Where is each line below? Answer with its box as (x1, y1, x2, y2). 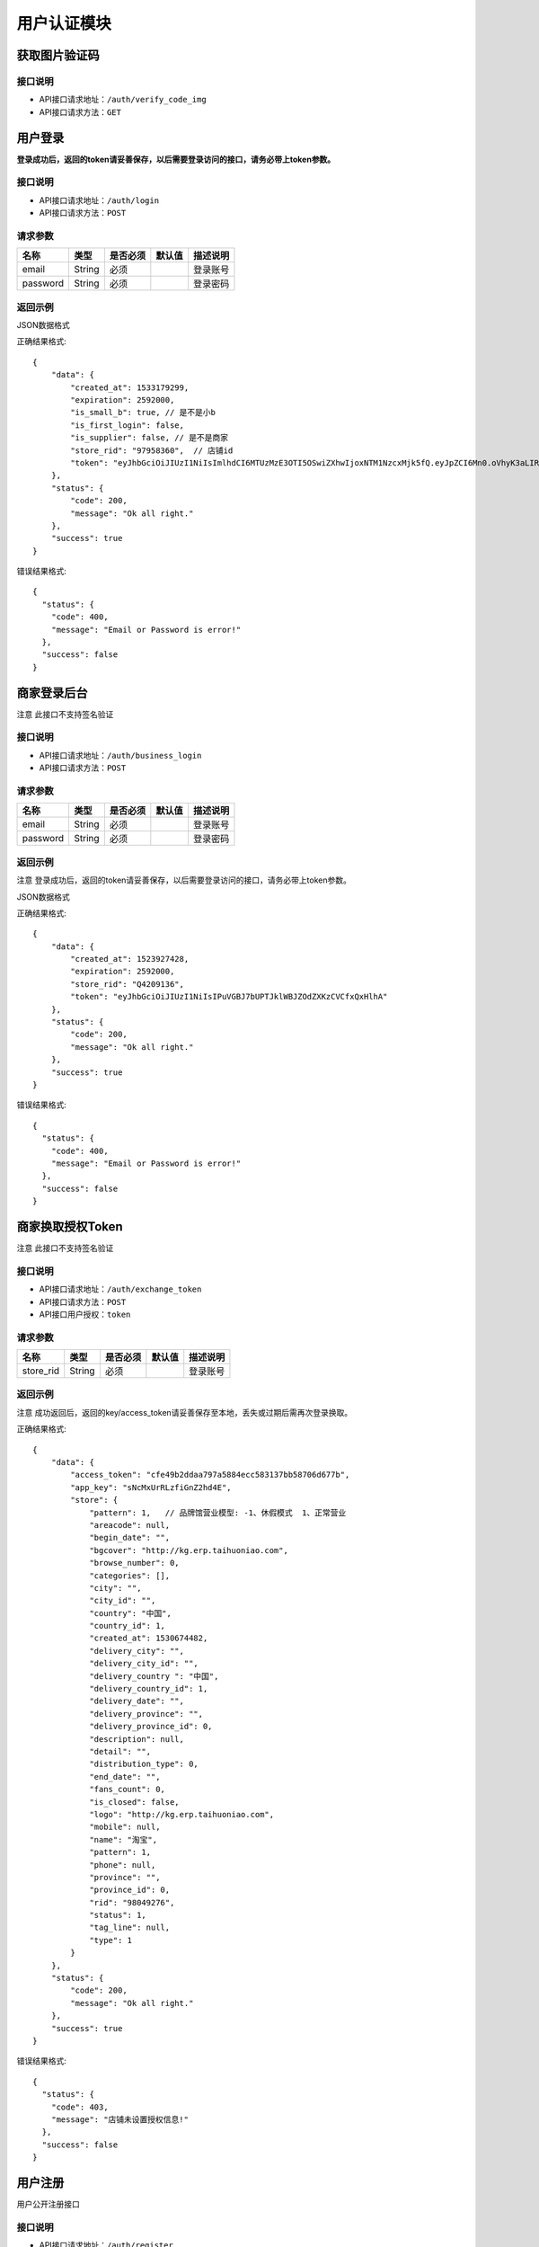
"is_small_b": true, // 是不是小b (70, 407, 216, 418)
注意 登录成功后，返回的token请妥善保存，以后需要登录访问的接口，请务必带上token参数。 (16, 875, 352, 885)
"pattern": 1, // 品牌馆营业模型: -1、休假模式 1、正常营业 (89, 1507, 347, 1518)
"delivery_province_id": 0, (89, 1721, 213, 1732)
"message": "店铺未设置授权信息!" (50, 2114, 189, 2125)
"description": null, (89, 1734, 184, 1744)
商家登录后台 (16, 685, 88, 700)
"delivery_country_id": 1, (89, 1683, 208, 1694)
